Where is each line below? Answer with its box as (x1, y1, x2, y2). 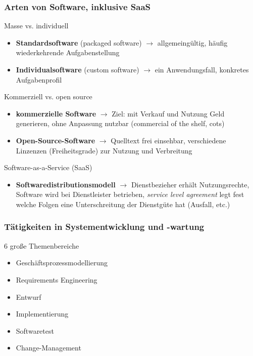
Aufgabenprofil (16, 74, 62, 85)
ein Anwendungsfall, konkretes (155, 64, 249, 74)
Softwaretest (16, 325, 54, 336)
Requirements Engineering (16, 274, 97, 285)
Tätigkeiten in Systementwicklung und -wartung (4, 220, 205, 233)
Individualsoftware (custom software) (16, 64, 139, 74)
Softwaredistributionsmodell (16, 179, 116, 189)
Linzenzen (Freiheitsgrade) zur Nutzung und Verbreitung (16, 145, 192, 155)
